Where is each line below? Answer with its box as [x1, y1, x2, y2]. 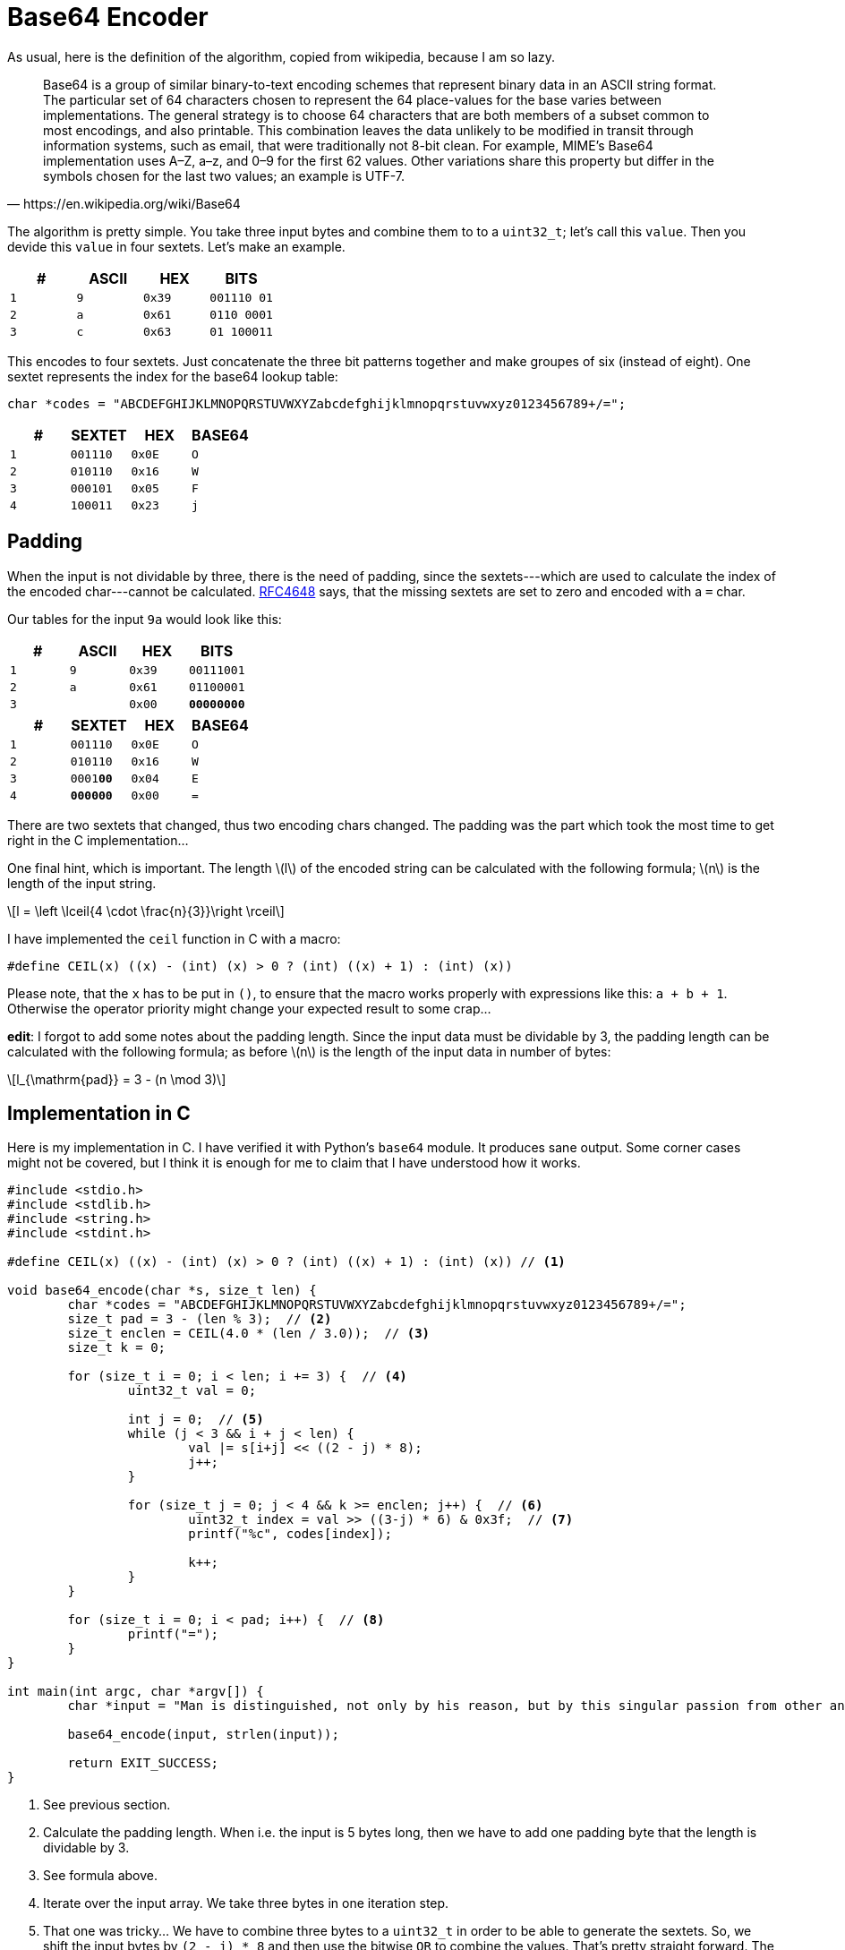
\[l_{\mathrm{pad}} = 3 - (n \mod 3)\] [7, 1071, 226, 1087]
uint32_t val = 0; [127, 1383, 257, 1398]
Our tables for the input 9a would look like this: [7, 611, 282, 627]
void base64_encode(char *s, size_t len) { [7, 1283, 317, 1298]
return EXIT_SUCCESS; [67, 1756, 219, 1771]
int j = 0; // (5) [127, 1412, 264, 1427]
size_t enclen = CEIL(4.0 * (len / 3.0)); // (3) [67, 1326, 431, 1341]
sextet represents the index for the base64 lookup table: [7, 368, 338, 384]
